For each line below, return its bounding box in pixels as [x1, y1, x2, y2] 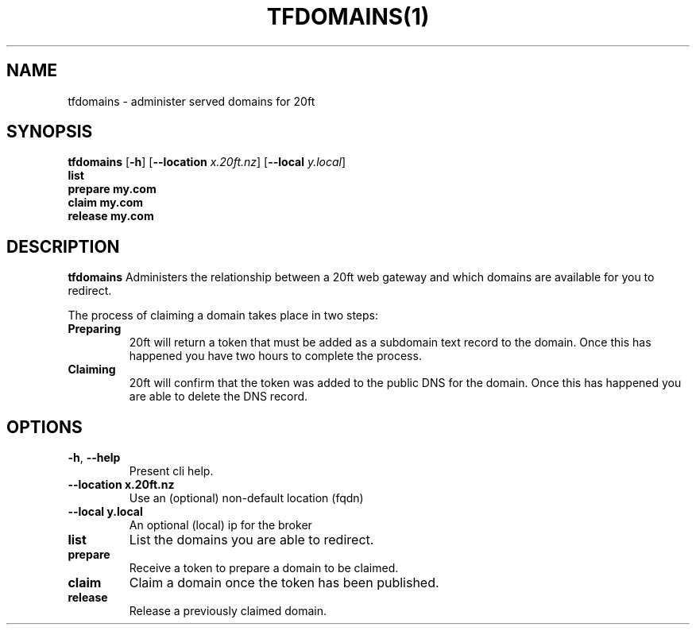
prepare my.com [68, 182, 157, 196]
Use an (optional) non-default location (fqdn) [129, 491, 364, 505]
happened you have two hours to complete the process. [129, 349, 422, 363]
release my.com [68, 209, 154, 223]
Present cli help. [129, 464, 214, 478]
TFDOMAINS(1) [266, 3, 430, 30]
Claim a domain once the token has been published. [129, 575, 439, 591]
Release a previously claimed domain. [129, 604, 327, 618]
